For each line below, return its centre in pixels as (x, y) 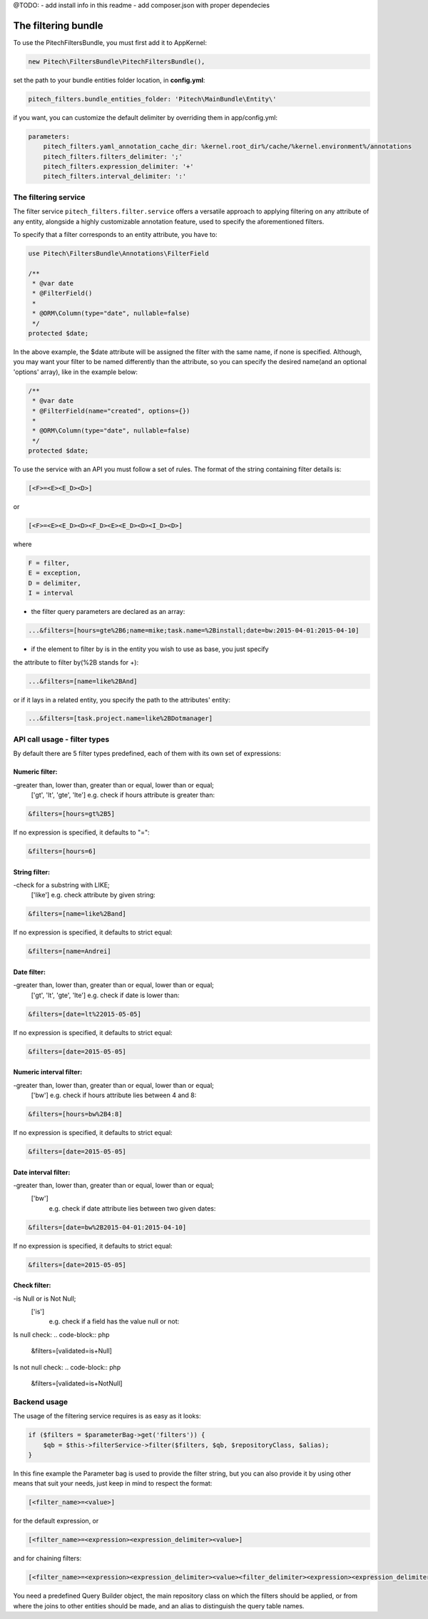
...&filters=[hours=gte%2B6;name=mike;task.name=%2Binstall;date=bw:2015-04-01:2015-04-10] (194, 631)
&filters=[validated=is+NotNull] (77, 1383)
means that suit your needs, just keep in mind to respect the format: (113, 1483)
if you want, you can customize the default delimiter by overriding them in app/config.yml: (146, 117)
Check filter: (32, 1286)
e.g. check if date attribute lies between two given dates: (132, 1208)
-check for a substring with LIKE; (61, 884)
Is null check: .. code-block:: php (61, 1334)
